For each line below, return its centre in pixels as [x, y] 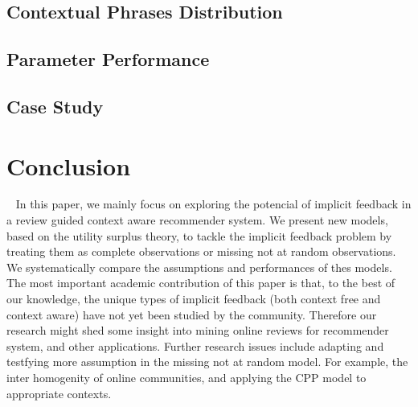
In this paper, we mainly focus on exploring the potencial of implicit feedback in [213, 204]
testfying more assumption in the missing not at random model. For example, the [207, 362]
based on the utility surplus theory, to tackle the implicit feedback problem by [199, 235]
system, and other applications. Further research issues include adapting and [195, 345]
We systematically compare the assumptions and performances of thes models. [199, 267]
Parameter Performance [108, 59]
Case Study [55, 106]
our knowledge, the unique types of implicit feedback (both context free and [194, 299]
